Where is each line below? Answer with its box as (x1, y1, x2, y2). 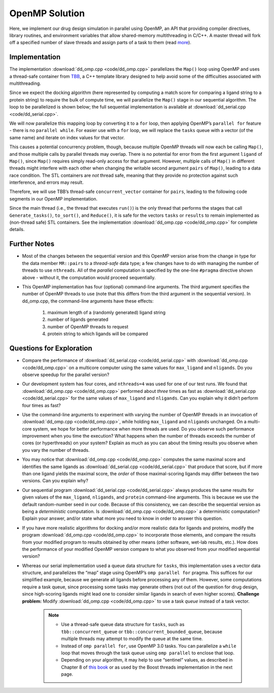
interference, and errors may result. (9, 179, 84, 185)
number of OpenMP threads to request (47, 323, 129, 329)
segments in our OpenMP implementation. (9, 195, 97, 202)
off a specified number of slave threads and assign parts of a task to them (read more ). (9, 40, 191, 46)
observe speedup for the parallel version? (22, 371, 110, 378)
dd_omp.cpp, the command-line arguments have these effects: (22, 298, 154, 304)
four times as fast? (22, 402, 61, 408)
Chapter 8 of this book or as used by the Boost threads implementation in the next (61, 664, 233, 670)
